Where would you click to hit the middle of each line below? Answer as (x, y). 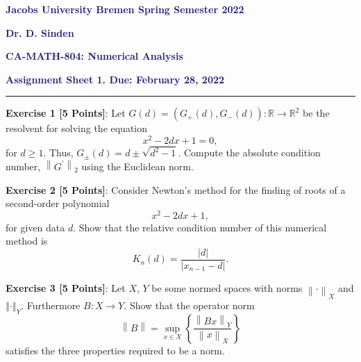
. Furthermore (51, 305)
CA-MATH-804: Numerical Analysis (94, 56)
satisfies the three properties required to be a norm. (115, 350)
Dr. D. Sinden (40, 32)
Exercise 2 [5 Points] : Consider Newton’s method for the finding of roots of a (176, 189)
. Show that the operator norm (189, 305)
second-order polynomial (58, 203)
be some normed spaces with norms (227, 288)
